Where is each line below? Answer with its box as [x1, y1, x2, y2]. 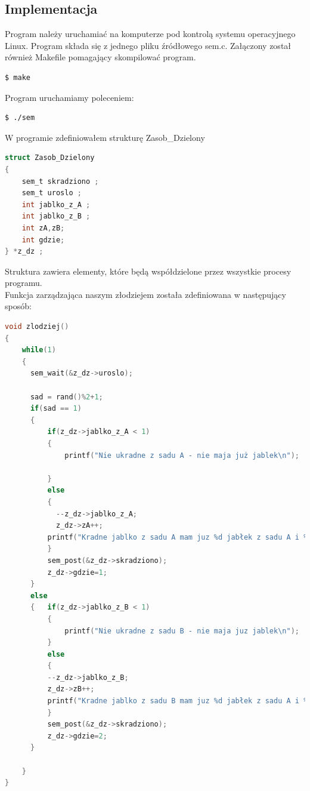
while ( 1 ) [21, 346, 56, 355]
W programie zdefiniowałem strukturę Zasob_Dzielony [5, 131, 205, 143]
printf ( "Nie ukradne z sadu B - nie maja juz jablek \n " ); [64, 626, 300, 635]
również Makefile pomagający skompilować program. [5, 51, 196, 63]
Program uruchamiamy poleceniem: [5, 91, 134, 103]
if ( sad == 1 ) [30, 404, 82, 413]
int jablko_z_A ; [21, 200, 91, 209]
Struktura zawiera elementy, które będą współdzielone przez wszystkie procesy [5, 264, 292, 277]
